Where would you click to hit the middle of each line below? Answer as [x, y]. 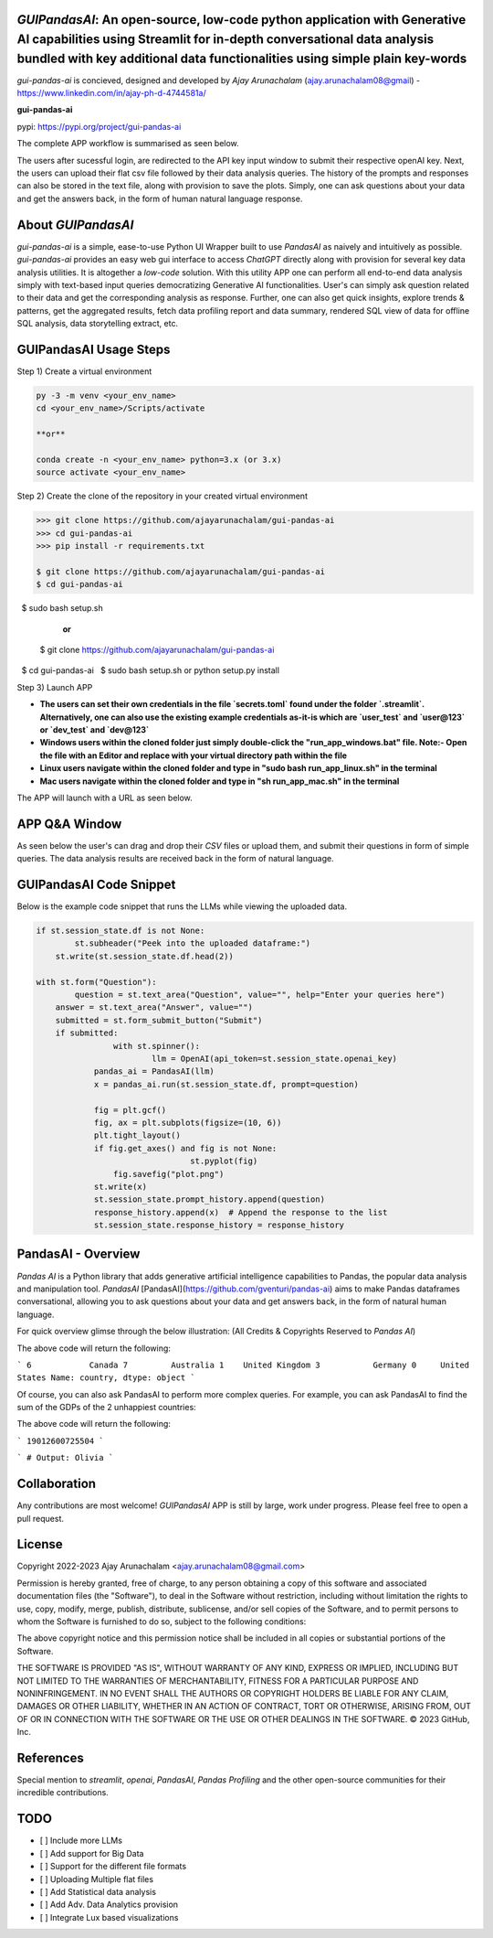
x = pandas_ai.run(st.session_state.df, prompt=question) [226, 1084]
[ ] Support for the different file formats [113, 1867]
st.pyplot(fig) [224, 1161]
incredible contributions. [63, 1793]
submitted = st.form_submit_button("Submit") [159, 1020]
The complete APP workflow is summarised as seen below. [128, 144]
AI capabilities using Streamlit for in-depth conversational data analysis [225, 40]
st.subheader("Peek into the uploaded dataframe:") [193, 943]
